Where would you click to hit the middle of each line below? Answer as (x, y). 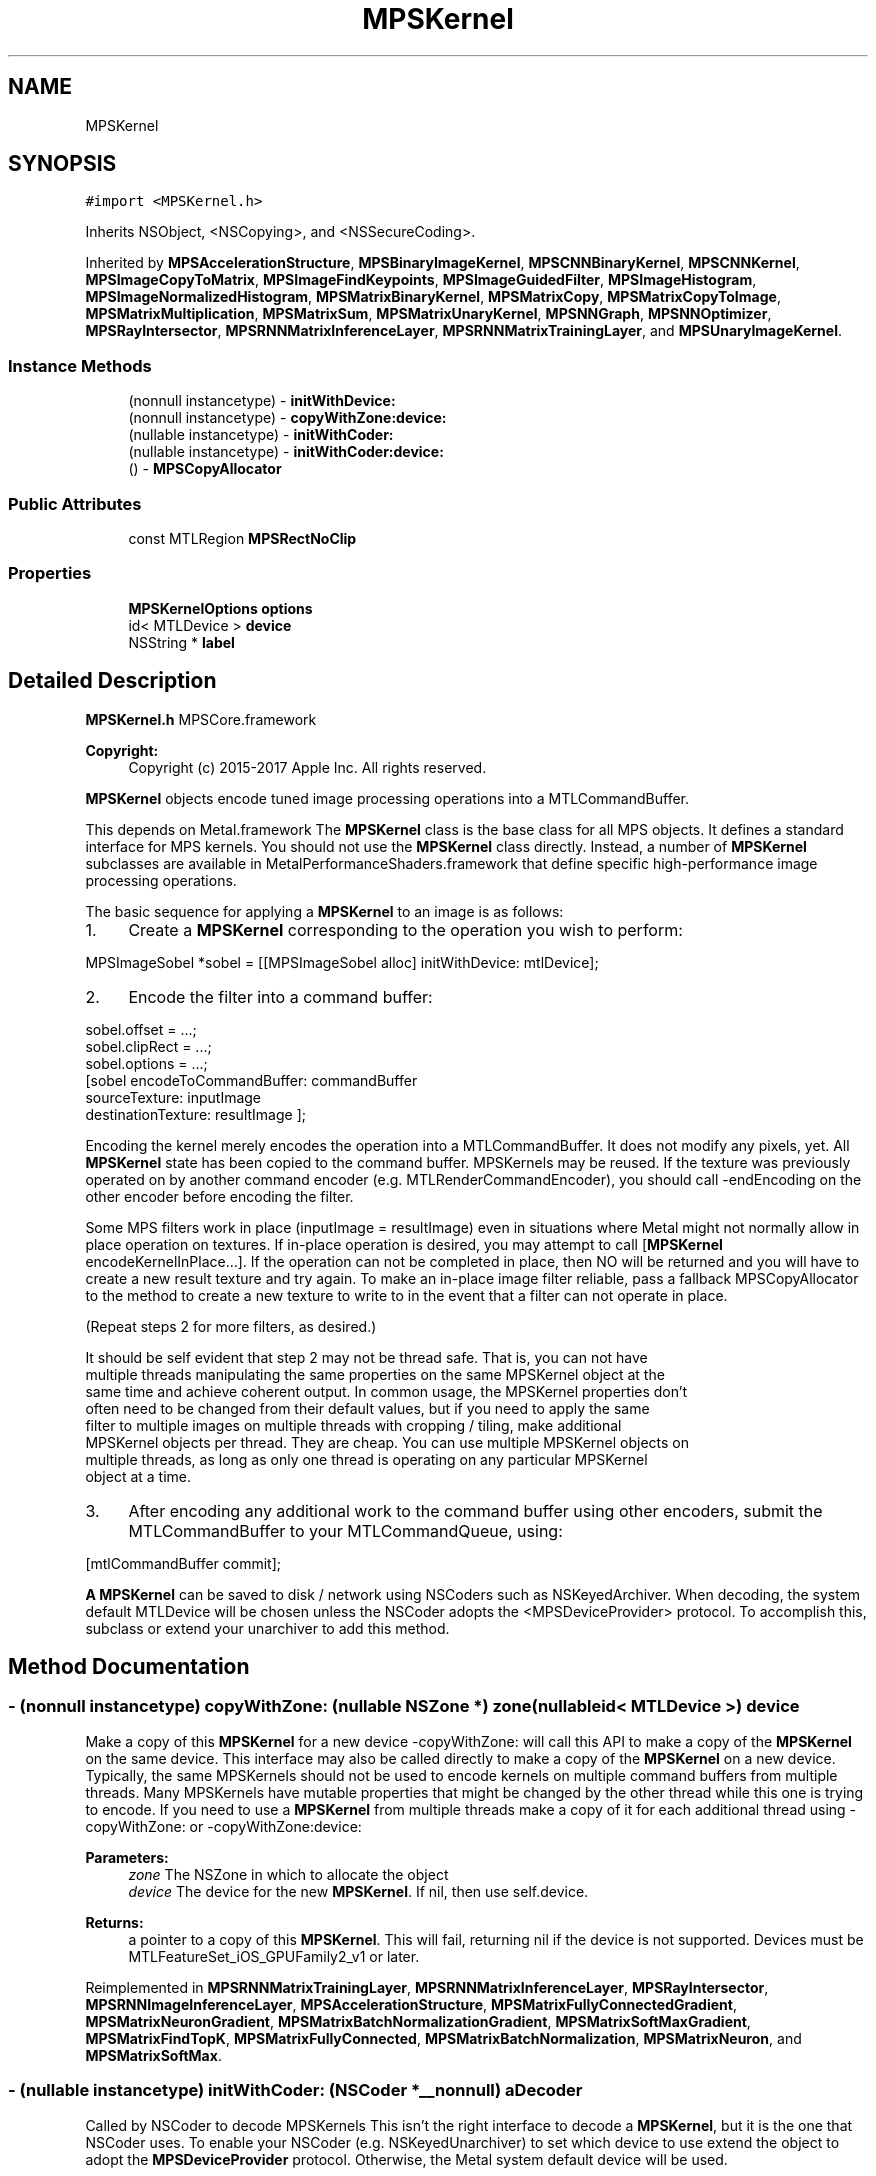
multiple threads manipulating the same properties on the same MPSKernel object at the (375, 1374)
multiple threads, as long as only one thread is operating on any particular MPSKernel (366, 1459)
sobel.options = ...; (146, 1063)
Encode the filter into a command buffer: (280, 996)
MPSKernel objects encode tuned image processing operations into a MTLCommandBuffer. (387, 798)
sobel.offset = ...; (141, 1029)
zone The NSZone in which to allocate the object (288, 1874)
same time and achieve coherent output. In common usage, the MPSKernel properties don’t (386, 1391)
